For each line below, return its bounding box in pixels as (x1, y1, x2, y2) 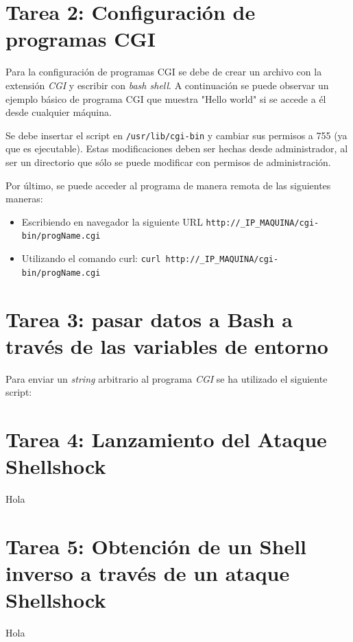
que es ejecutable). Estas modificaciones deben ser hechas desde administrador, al (5, 141, 348, 156)
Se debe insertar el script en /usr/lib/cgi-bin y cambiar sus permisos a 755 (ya (5, 128, 348, 142)
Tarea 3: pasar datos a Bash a (5, 305, 293, 333)
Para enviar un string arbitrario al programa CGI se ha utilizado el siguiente (5, 371, 328, 385)
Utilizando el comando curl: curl (21, 251, 161, 265)
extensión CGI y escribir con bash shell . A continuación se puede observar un (5, 78, 329, 92)
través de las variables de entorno (5, 331, 328, 359)
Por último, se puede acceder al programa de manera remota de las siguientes (5, 178, 331, 192)
